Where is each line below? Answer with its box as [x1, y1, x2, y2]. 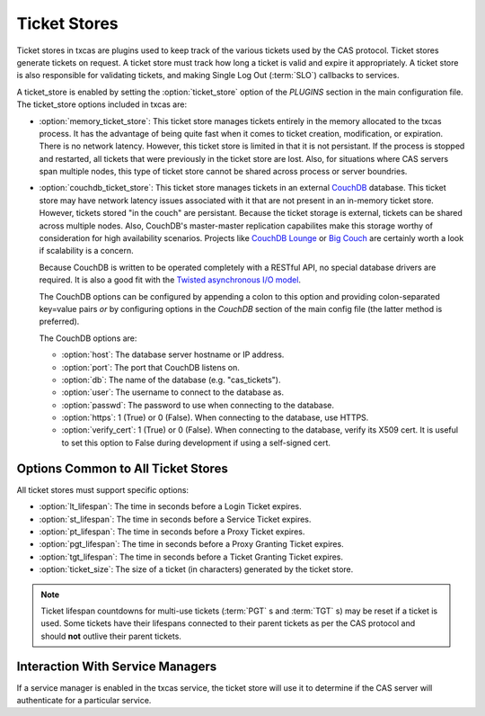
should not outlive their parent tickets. [40, 631, 181, 641]
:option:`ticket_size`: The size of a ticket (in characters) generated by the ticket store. [39, 564, 354, 575]
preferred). [39, 316, 80, 327]
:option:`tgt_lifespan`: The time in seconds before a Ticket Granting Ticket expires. [39, 551, 344, 562]
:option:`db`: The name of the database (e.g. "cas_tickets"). [61, 374, 281, 385]
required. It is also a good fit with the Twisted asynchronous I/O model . [39, 274, 301, 285]
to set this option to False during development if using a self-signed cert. [61, 437, 331, 448]
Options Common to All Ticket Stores [16, 461, 228, 476]
